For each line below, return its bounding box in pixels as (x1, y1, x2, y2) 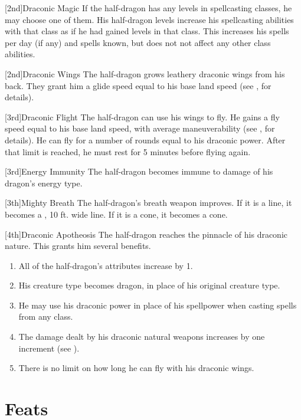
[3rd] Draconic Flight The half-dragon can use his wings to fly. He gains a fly (5, 110, 280, 123)
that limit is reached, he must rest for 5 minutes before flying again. (5, 145, 251, 157)
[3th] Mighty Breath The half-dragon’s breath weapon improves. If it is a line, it (5, 196, 292, 209)
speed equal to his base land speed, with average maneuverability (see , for (5, 122, 275, 134)
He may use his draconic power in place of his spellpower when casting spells (18, 298, 297, 311)
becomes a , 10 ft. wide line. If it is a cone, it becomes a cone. (5, 208, 228, 220)
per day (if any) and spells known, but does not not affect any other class (5, 36, 271, 48)
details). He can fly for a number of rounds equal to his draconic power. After (5, 133, 286, 146)
